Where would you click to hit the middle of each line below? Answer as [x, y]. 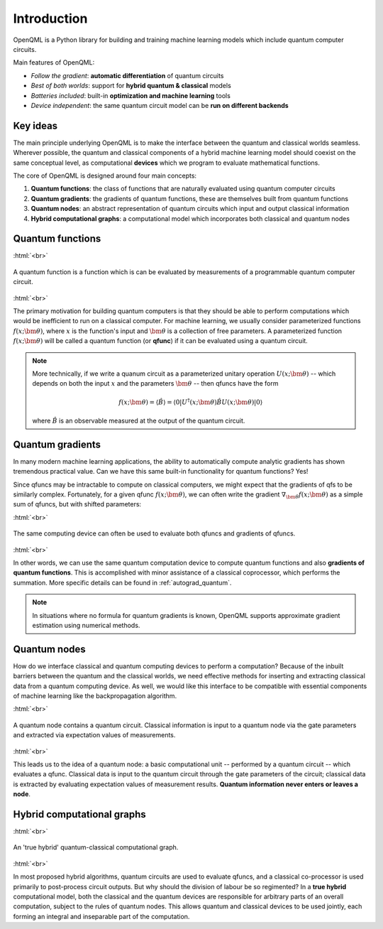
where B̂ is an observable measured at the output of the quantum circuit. [139, 420]
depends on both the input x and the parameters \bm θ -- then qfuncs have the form [155, 384]
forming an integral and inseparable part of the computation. [101, 916]
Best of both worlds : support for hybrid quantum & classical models [131, 86]
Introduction [50, 18]
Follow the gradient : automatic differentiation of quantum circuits [127, 75]
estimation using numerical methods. [86, 625]
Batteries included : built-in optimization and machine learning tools [131, 95]
